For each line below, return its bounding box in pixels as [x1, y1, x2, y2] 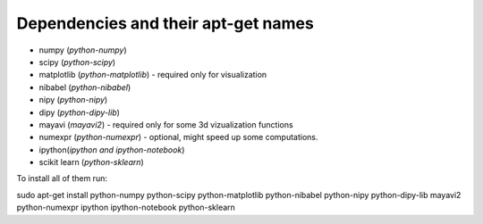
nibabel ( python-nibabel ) [38, 81, 131, 93]
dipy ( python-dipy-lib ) [38, 107, 121, 118]
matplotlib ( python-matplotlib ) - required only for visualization [38, 70, 267, 80]
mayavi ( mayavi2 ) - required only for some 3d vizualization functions [38, 119, 294, 129]
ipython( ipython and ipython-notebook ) [38, 144, 185, 155]
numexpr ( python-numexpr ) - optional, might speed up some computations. [38, 132, 318, 143]
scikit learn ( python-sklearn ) [38, 157, 145, 168]
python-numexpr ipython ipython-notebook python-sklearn [16, 202, 236, 213]
